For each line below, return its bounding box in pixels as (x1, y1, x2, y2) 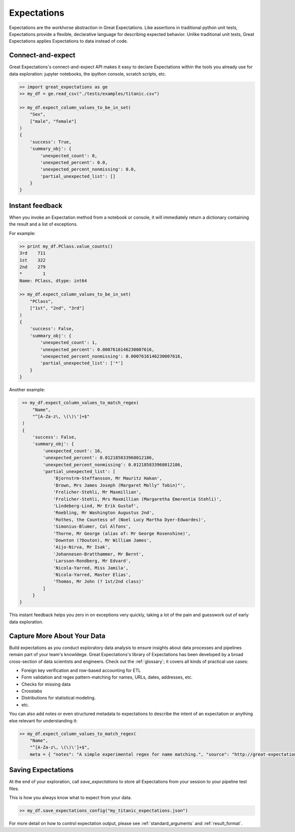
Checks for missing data (21, 681, 71, 687)
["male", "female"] (29, 118, 77, 124)
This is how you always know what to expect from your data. (9, 795, 132, 801)
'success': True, (29, 139, 72, 144)
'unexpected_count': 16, (42, 448, 103, 454)
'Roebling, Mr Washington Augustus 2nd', (53, 510, 154, 516)
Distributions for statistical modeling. (21, 695, 96, 701)
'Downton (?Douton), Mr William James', (53, 537, 152, 543)
